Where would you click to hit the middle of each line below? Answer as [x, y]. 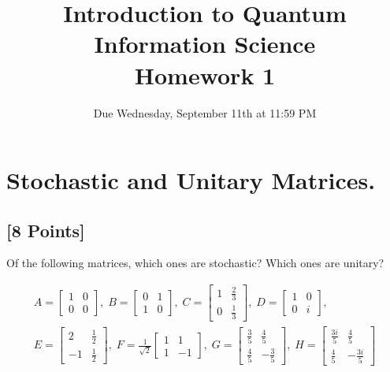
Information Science [205, 44]
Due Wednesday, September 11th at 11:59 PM [205, 112]
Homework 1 [205, 74]
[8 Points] [46, 230]
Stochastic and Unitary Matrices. [191, 180]
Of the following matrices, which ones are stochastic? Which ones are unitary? [195, 263]
